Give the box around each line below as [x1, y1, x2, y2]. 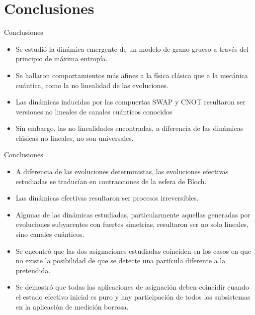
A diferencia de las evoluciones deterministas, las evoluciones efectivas [15, 166, 229, 177]
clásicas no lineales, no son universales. [15, 132, 134, 143]
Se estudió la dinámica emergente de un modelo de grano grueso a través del [15, 43, 249, 54]
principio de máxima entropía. [15, 53, 108, 64]
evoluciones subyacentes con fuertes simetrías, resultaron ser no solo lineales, [15, 219, 249, 229]
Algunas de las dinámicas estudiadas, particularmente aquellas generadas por [15, 209, 251, 219]
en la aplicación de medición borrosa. [15, 301, 129, 312]
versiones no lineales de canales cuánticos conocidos [15, 106, 172, 116]
